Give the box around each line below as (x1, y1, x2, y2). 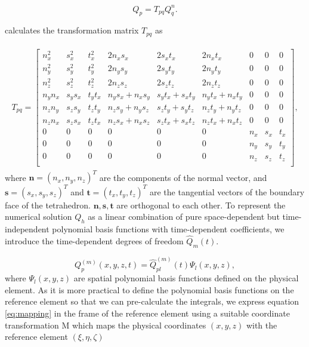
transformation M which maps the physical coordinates (5, 318, 206, 331)
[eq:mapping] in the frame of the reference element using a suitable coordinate (5, 306, 290, 319)
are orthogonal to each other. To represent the (116, 198, 286, 211)
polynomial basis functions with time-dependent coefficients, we (52, 223, 285, 235)
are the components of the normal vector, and (99, 171, 267, 183)
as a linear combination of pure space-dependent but (88, 210, 280, 223)
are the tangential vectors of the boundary (149, 185, 305, 198)
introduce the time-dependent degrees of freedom (5, 234, 184, 247)
